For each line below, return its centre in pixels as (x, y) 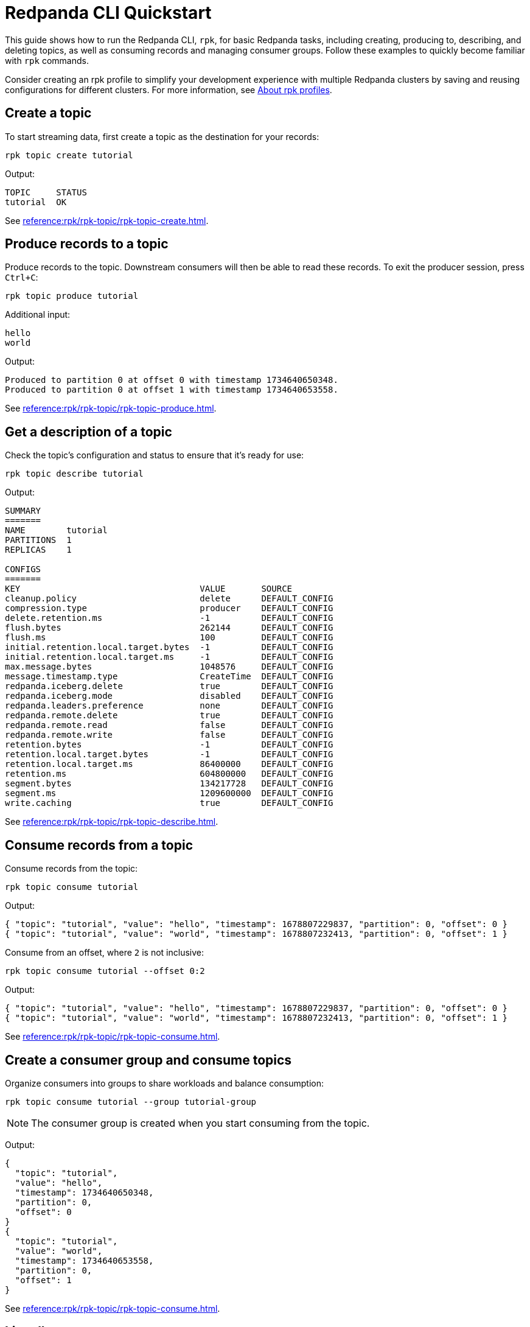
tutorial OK (36, 202)
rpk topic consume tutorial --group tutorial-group (131, 1101)
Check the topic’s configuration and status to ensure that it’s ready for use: (155, 455)
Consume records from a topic (99, 845)
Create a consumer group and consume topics (148, 1060)
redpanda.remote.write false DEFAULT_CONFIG (169, 735)
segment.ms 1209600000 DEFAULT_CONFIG (169, 793)
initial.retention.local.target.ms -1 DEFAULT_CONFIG (169, 657)
